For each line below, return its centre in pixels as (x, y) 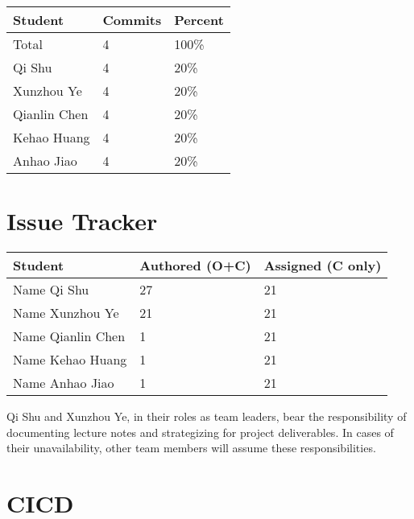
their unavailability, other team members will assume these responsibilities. (191, 448)
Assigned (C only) (323, 266)
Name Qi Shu (51, 290)
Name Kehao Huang (70, 360)
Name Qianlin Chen (69, 336)
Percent (199, 20)
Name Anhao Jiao (64, 383)
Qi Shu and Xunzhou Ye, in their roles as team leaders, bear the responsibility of (207, 416)
